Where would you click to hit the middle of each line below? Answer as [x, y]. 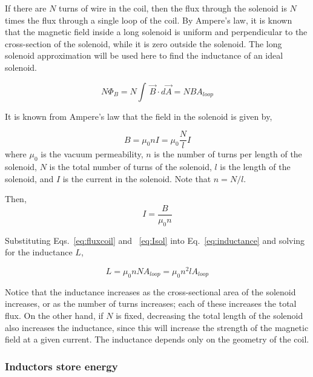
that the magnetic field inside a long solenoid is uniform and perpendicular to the [156, 32]
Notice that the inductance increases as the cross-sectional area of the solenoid [150, 291]
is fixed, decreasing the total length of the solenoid [209, 315]
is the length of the [255, 167]
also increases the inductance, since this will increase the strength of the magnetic [157, 327]
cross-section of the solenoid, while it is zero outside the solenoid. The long [143, 43]
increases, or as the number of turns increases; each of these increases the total [151, 303]
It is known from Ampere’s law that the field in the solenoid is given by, [139, 116]
